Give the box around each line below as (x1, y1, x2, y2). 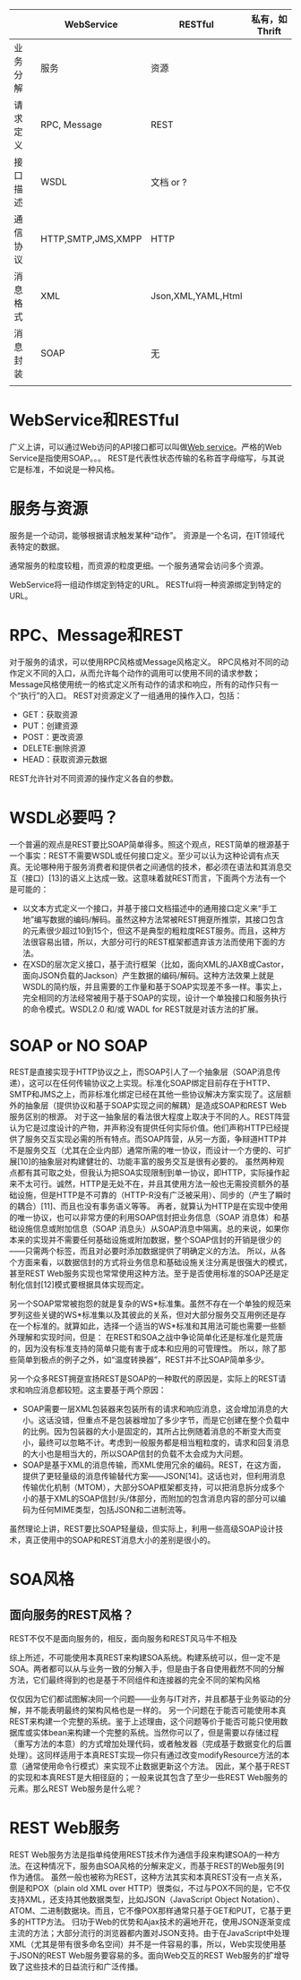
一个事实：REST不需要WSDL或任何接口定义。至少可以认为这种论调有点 (9, 850, 272, 861)
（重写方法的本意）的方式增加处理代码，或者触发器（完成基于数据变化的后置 (9, 1738, 292, 1749)
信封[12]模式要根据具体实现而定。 (24, 1278, 150, 1289)
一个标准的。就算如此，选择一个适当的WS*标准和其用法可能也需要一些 (16, 1321, 279, 1331)
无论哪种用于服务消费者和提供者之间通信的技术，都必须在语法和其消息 (24, 861, 284, 872)
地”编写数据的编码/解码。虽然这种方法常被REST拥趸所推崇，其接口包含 (21, 914, 285, 925)
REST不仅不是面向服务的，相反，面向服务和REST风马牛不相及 (9, 1632, 237, 1643)
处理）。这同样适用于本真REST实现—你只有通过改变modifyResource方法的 (9, 1749, 282, 1760)
